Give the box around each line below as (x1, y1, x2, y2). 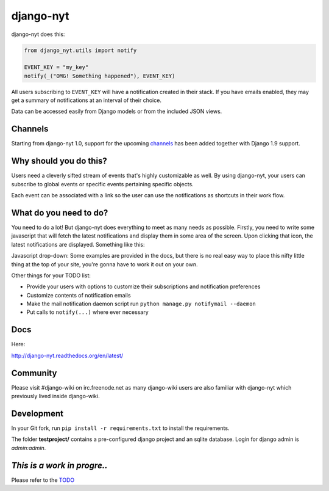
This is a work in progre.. (11, 460, 108, 470)
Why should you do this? (11, 156, 108, 166)
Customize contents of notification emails (26, 291, 131, 299)
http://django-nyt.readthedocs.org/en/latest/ (11, 352, 124, 359)
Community (11, 368, 57, 378)
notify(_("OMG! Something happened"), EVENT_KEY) (24, 72, 175, 79)
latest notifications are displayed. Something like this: (11, 241, 145, 248)
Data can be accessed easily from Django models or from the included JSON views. (11, 107, 222, 115)
